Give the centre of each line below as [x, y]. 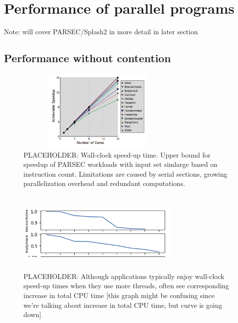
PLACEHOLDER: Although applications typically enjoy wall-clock [124, 276]
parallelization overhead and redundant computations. [104, 183]
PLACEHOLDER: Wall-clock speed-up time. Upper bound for [117, 154]
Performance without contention [87, 58]
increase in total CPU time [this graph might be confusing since [119, 295]
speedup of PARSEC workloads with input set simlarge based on [120, 164]
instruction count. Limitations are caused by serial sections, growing [125, 173]
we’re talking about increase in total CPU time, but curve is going [123, 305]
